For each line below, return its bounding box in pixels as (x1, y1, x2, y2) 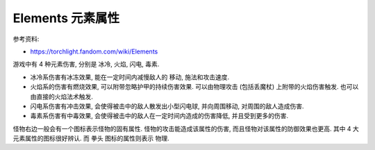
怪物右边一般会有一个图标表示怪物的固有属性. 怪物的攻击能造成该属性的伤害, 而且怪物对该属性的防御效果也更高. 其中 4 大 (12, 124, 359, 133)
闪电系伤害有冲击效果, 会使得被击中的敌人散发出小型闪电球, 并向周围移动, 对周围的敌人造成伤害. (30, 101, 304, 110)
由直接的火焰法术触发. (30, 92, 94, 101)
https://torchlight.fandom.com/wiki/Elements (30, 47, 158, 56)
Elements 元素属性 (12, 10, 120, 26)
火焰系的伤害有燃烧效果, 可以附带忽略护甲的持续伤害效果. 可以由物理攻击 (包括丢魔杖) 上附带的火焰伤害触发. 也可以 (30, 83, 359, 91)
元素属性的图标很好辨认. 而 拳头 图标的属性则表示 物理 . (12, 134, 169, 142)
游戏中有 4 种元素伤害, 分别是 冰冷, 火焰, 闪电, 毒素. (12, 60, 160, 69)
